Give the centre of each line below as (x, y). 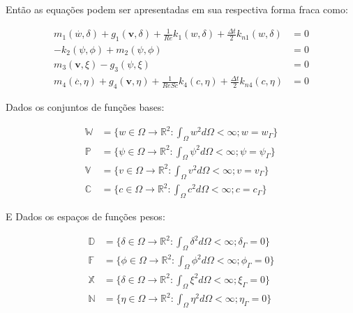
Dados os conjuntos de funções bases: (85, 107)
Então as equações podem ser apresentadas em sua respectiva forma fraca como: (177, 9)
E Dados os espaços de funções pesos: (85, 216)
